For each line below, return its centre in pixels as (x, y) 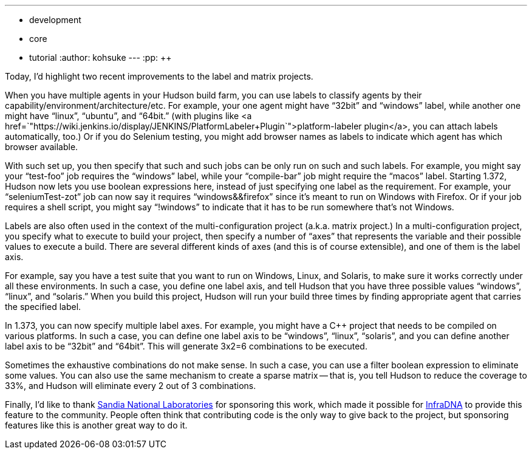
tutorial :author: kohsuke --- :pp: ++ (101, 57)
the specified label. (43, 307)
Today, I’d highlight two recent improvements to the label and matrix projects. (159, 76)
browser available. (42, 147)
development (55, 20)
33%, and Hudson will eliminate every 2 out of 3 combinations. (131, 386)
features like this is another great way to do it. (96, 425)
